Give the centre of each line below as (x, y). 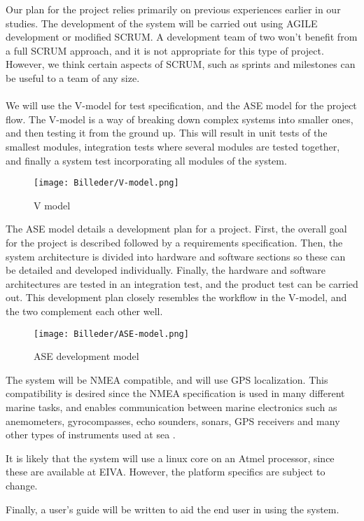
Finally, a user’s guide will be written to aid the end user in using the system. (173, 509)
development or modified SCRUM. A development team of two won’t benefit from (182, 37)
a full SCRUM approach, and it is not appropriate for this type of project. (165, 50)
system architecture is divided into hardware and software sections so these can (176, 256)
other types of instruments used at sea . (91, 435)
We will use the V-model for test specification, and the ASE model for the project (181, 105)
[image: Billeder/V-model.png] (106, 183)
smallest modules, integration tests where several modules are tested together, (173, 146)
